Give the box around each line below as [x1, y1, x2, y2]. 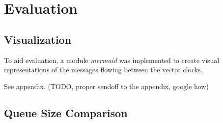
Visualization [4, 31, 72, 47]
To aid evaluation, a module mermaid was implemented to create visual [4, 55, 220, 65]
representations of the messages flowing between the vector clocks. [4, 64, 203, 75]
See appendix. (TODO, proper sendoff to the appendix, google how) [4, 81, 209, 91]
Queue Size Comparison [4, 105, 128, 120]
